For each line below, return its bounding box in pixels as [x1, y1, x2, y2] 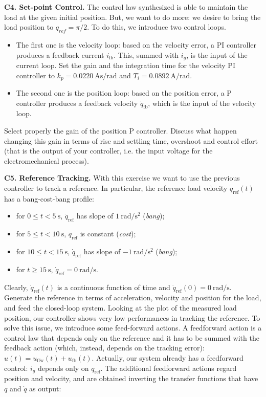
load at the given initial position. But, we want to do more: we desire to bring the [4, 11, 261, 22]
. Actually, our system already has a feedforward [92, 352, 243, 363]
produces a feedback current [16, 49, 104, 60]
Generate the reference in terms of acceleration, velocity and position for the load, [4, 292, 261, 303]
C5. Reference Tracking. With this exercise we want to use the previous [4, 172, 240, 183]
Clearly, [4, 281, 28, 292]
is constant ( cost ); [80, 228, 136, 239]
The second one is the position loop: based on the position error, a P [16, 87, 232, 98]
